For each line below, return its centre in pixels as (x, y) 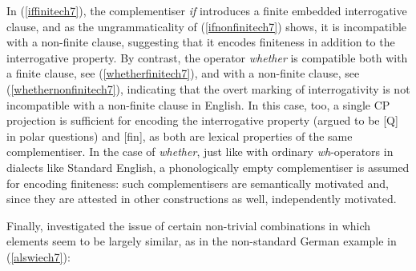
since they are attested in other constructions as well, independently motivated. (202, 199)
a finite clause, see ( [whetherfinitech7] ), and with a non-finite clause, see (183, 73)
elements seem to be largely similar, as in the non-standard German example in (202, 241)
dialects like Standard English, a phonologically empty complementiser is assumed (208, 167)
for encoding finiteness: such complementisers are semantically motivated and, (198, 183)
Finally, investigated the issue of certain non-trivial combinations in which (189, 225)
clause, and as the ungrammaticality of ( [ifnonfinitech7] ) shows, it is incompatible (207, 26)
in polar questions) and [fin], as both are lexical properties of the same (180, 135)
